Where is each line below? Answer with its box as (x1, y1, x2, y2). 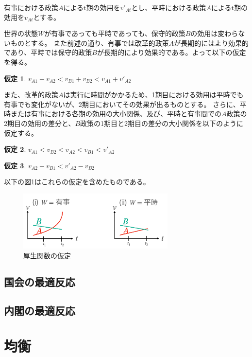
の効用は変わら (190, 28, 238, 38)
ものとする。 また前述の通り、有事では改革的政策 (10, 37, 169, 48)
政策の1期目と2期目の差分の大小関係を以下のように (80, 118, 244, 128)
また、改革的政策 (4, 89, 58, 100)
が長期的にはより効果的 (174, 37, 249, 48)
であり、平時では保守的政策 (4, 47, 92, 57)
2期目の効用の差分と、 (4, 118, 75, 128)
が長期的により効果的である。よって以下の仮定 (97, 47, 246, 57)
